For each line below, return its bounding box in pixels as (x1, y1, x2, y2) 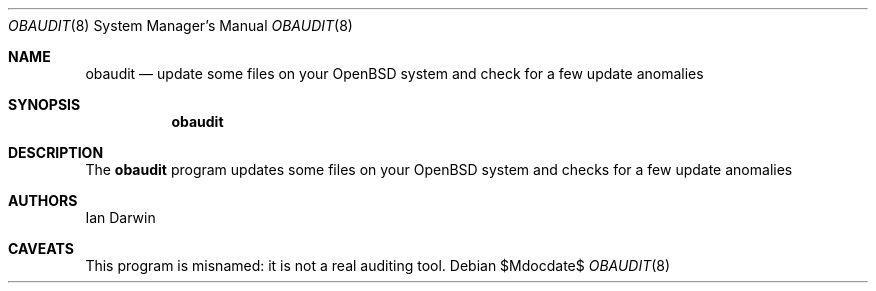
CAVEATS (8, 240, 74, 257)
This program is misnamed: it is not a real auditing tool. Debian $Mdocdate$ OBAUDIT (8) (85, 257, 671, 274)
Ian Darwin (85, 209, 156, 226)
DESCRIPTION (8, 144, 104, 161)
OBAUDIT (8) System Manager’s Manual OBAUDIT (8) (8, 17, 353, 34)
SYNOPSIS (8, 96, 81, 113)
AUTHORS (8, 192, 78, 209)
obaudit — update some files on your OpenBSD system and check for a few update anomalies (85, 65, 704, 82)
